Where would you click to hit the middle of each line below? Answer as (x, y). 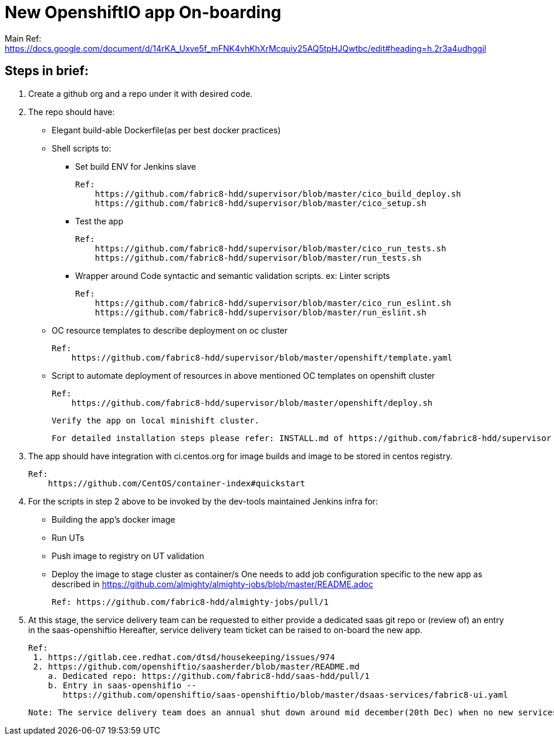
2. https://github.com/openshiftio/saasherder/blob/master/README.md (196, 666)
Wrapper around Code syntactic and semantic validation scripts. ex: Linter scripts (233, 275)
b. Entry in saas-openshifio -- (122, 685)
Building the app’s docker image (114, 519)
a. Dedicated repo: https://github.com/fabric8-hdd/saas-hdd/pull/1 (209, 676)
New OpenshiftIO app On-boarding (143, 12)
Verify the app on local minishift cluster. (156, 420)
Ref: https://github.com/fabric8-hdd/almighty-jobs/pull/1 (190, 602)
